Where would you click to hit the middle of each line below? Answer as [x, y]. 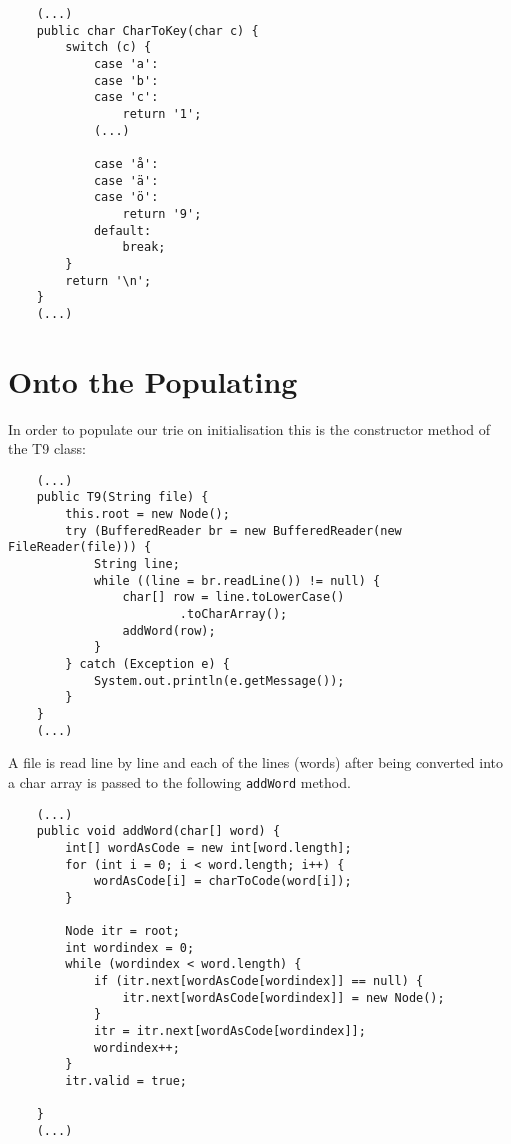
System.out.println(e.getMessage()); [219, 680]
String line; [136, 564]
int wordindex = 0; [130, 947]
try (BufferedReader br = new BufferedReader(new [233, 530]
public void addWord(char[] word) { [158, 831]
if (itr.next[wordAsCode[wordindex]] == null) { [258, 981]
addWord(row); [169, 630]
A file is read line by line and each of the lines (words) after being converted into [256, 762]
